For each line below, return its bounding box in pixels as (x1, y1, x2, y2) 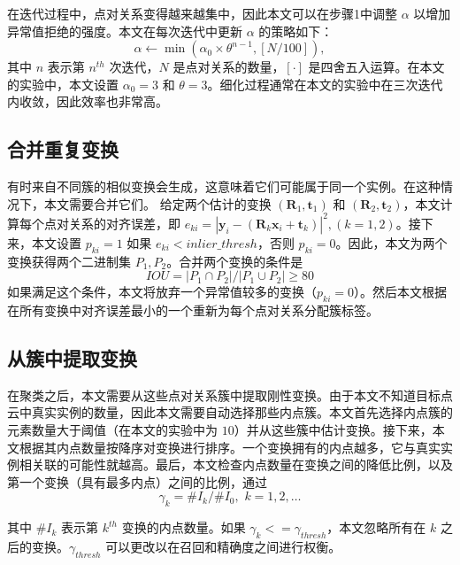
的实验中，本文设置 (7, 74, 119, 93)
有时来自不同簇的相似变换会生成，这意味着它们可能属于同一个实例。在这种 (7, 177, 441, 196)
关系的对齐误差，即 (68, 213, 180, 232)
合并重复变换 (7, 135, 119, 163)
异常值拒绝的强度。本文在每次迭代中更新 (7, 21, 242, 40)
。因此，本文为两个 (335, 233, 448, 252)
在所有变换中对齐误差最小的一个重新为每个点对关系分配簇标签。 (7, 301, 379, 320)
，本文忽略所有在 (326, 518, 426, 537)
